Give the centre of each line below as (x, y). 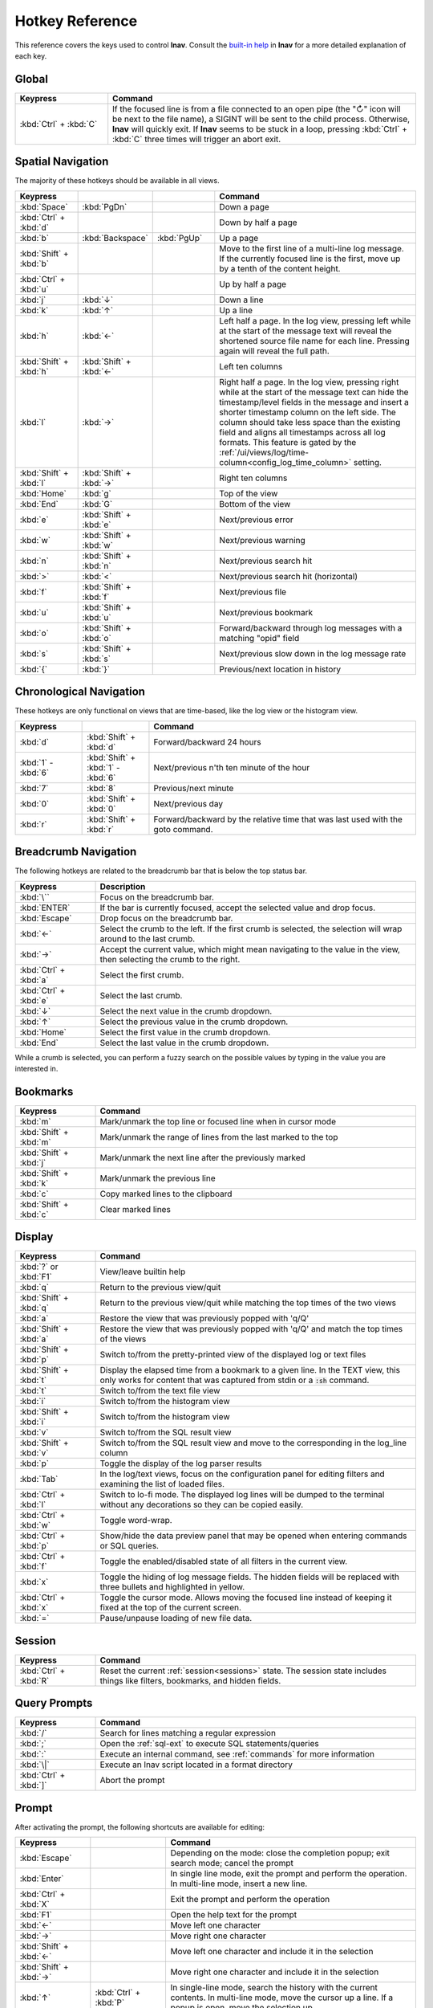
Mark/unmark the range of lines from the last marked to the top (219, 1137)
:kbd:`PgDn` (105, 206)
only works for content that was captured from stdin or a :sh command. (235, 1380)
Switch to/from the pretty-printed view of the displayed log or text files (233, 1355)
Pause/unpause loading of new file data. (176, 1618)
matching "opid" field (259, 638)
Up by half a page (253, 284)
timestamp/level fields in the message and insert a (314, 402)
